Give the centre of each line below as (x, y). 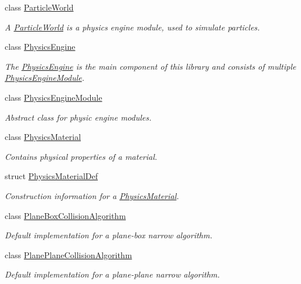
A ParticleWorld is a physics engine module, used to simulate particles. (132, 27)
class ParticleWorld (39, 7)
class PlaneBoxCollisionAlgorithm (65, 215)
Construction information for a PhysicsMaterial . (92, 195)
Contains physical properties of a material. (81, 156)
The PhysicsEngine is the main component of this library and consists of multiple (150, 66)
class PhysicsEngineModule (54, 97)
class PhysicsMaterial (43, 137)
